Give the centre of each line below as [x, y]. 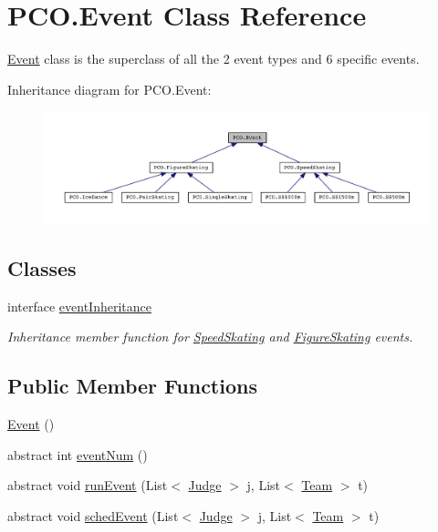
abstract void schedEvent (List [93, 515]
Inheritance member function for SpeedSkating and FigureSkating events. [210, 337]
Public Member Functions [132, 386]
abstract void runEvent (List [88, 485]
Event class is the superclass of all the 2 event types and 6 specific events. [214, 59]
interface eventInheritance [79, 306]
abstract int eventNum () [78, 454]
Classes [42, 267]
